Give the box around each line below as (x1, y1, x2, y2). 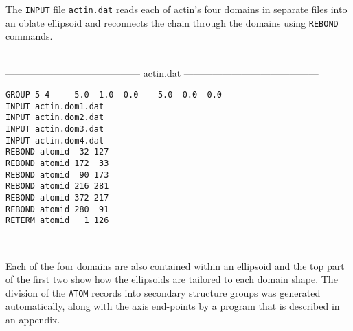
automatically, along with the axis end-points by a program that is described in (5, 299, 340, 313)
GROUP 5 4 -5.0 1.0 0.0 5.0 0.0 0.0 (5, 90, 222, 100)
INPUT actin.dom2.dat (5, 113, 104, 123)
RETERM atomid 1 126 (5, 216, 109, 226)
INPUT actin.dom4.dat (5, 135, 104, 146)
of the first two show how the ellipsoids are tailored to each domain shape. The (5, 272, 338, 286)
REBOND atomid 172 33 (5, 159, 109, 169)
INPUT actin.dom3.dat (5, 124, 104, 135)
